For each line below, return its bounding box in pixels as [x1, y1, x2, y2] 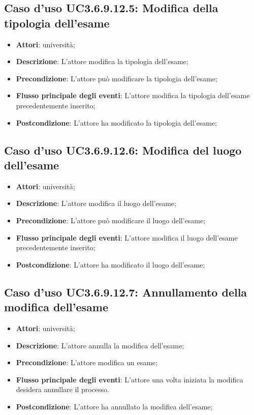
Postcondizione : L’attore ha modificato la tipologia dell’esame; [16, 117, 217, 128]
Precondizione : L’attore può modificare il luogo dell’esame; [16, 215, 206, 225]
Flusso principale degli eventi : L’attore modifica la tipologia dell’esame [16, 90, 250, 101]
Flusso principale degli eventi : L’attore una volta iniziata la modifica [16, 374, 243, 384]
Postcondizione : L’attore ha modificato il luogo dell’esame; [16, 259, 205, 270]
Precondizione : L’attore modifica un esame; [16, 357, 157, 368]
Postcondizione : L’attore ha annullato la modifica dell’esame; [16, 401, 213, 411]
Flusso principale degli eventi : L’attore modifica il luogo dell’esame [16, 232, 238, 243]
